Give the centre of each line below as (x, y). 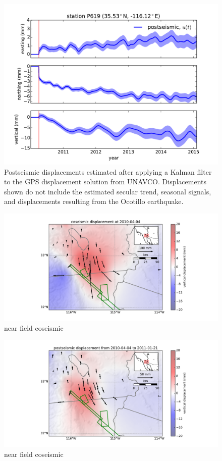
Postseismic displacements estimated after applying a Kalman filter (108, 171)
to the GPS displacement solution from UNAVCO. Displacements (105, 182)
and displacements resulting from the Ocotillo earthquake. (94, 201)
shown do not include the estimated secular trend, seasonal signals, (108, 191)
